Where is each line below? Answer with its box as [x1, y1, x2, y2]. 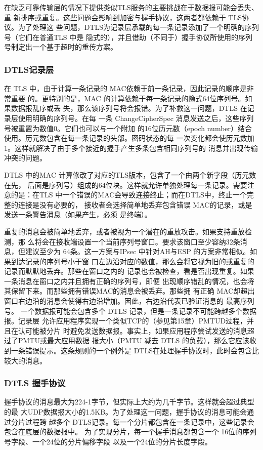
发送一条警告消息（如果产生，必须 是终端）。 [4, 209, 152, 220]
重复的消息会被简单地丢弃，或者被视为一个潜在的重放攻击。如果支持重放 [4, 226, 245, 236]
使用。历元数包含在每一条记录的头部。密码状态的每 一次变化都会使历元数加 [4, 133, 254, 143]
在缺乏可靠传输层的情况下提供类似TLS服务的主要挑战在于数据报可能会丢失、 [4, 2, 258, 12]
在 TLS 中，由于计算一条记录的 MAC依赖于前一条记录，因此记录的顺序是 [4, 83, 247, 94]
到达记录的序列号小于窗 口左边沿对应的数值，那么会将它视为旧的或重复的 [11, 256, 254, 266]
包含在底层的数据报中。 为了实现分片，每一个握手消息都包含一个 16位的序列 [4, 426, 257, 437]
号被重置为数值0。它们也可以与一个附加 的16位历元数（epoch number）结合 [4, 122, 252, 133]
